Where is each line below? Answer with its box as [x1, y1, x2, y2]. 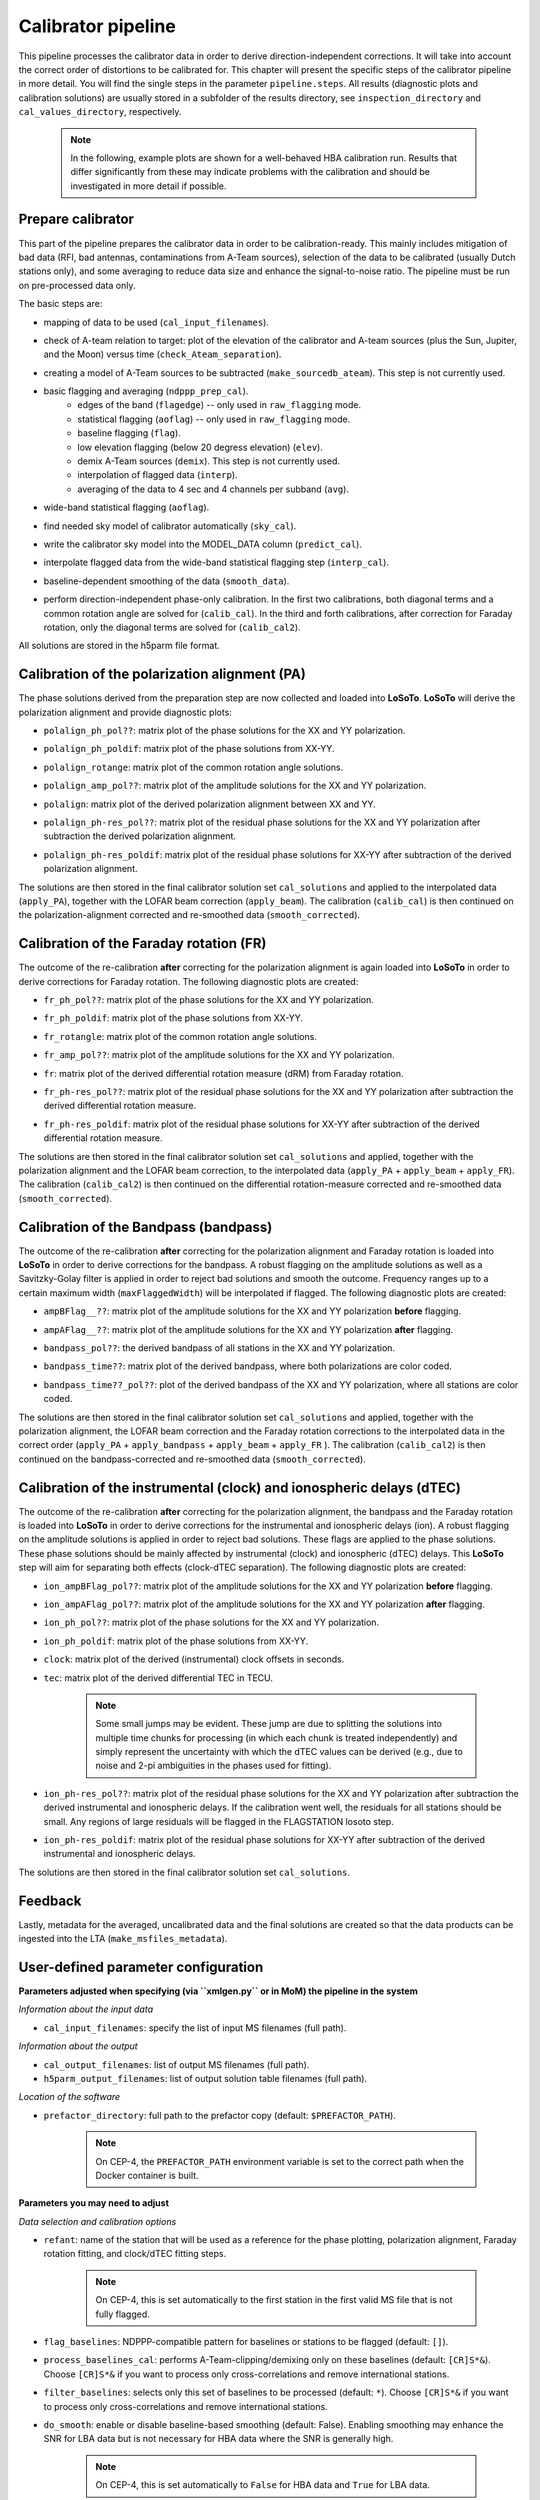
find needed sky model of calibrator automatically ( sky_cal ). [43, 520, 297, 532]
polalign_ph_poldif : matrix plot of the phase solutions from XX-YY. [43, 743, 335, 755]
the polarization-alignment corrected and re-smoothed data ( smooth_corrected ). [18, 909, 360, 921]
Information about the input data [18, 2003, 154, 2015]
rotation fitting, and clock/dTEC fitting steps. [43, 2248, 227, 2260]
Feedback [18, 1892, 82, 1909]
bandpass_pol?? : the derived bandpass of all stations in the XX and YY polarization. [43, 1341, 395, 1354]
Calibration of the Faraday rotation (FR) [18, 935, 267, 952]
